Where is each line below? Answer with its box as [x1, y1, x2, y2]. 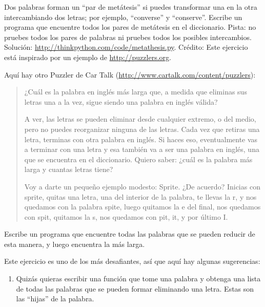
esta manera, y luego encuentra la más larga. [4, 238, 145, 249]
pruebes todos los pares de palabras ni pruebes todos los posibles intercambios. [4, 31, 252, 42]
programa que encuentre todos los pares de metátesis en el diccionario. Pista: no [4, 22, 256, 32]
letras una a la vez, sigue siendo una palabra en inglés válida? [24, 96, 218, 107]
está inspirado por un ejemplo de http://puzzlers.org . [4, 51, 171, 62]
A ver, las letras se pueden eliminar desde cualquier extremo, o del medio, [24, 113, 256, 124]
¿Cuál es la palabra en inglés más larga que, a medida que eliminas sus [24, 86, 247, 97]
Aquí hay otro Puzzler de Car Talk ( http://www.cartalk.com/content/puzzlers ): [4, 69, 256, 80]
